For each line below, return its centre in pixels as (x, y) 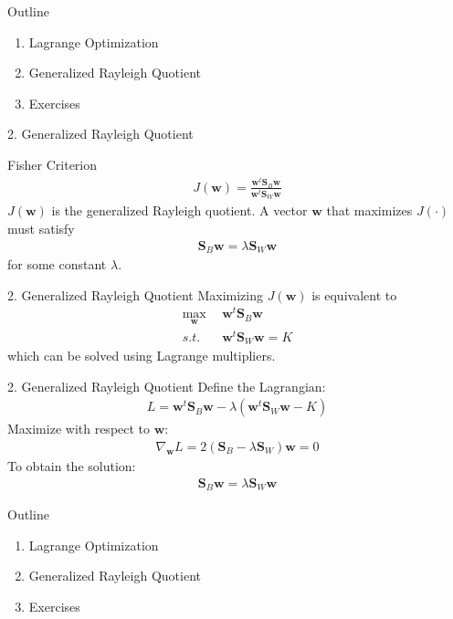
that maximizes (369, 210)
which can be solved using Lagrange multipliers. (142, 356)
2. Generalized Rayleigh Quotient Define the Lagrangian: (167, 386)
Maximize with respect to (79, 429)
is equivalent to (354, 294)
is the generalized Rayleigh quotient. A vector (179, 210)
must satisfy (41, 228)
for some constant (57, 264)
